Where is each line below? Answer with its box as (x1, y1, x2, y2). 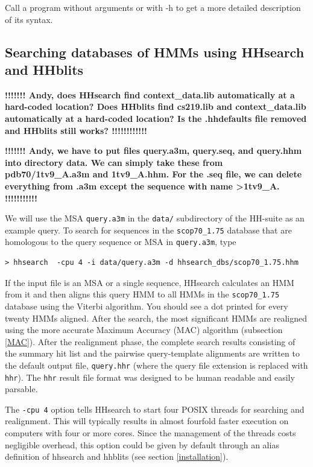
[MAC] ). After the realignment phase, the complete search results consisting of (5, 335, 296, 348)
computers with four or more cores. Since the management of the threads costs (5, 427, 296, 439)
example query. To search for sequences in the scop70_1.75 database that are (5, 223, 292, 236)
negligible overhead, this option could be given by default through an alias (5, 438, 279, 451)
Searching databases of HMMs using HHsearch (5, 42, 305, 61)
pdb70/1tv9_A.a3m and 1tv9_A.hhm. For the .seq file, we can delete (5, 168, 302, 180)
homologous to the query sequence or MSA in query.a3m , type (5, 235, 236, 248)
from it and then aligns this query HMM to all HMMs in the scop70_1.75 (5, 288, 280, 300)
